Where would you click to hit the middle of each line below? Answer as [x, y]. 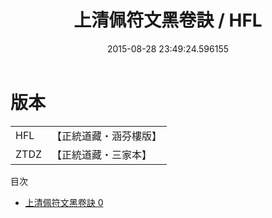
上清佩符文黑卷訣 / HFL [168, 20]
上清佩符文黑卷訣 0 [64, 202]
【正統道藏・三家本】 [102, 154]
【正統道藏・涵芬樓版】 [107, 136]
